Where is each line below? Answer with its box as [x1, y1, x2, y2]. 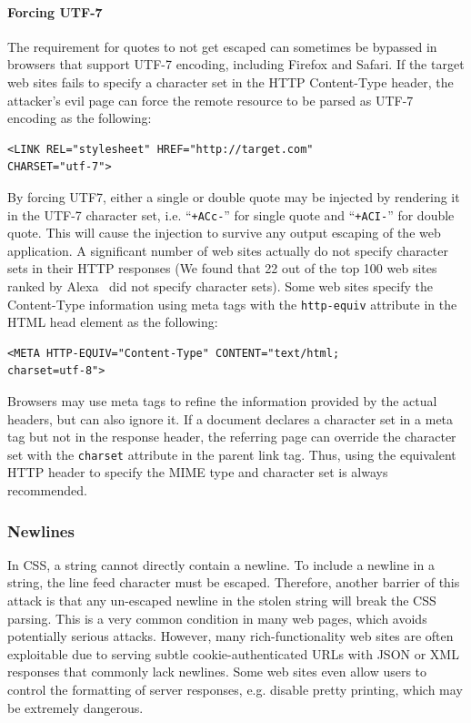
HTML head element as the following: [7, 312, 218, 331]
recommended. [7, 481, 87, 500]
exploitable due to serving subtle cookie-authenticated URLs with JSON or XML [7, 644, 459, 663]
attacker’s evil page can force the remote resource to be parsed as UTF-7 [7, 90, 414, 109]
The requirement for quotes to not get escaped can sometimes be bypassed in [7, 36, 437, 56]
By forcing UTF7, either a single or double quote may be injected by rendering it [7, 187, 460, 206]
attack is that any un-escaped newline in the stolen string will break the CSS [7, 591, 436, 610]
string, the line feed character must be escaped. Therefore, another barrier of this [7, 573, 460, 592]
